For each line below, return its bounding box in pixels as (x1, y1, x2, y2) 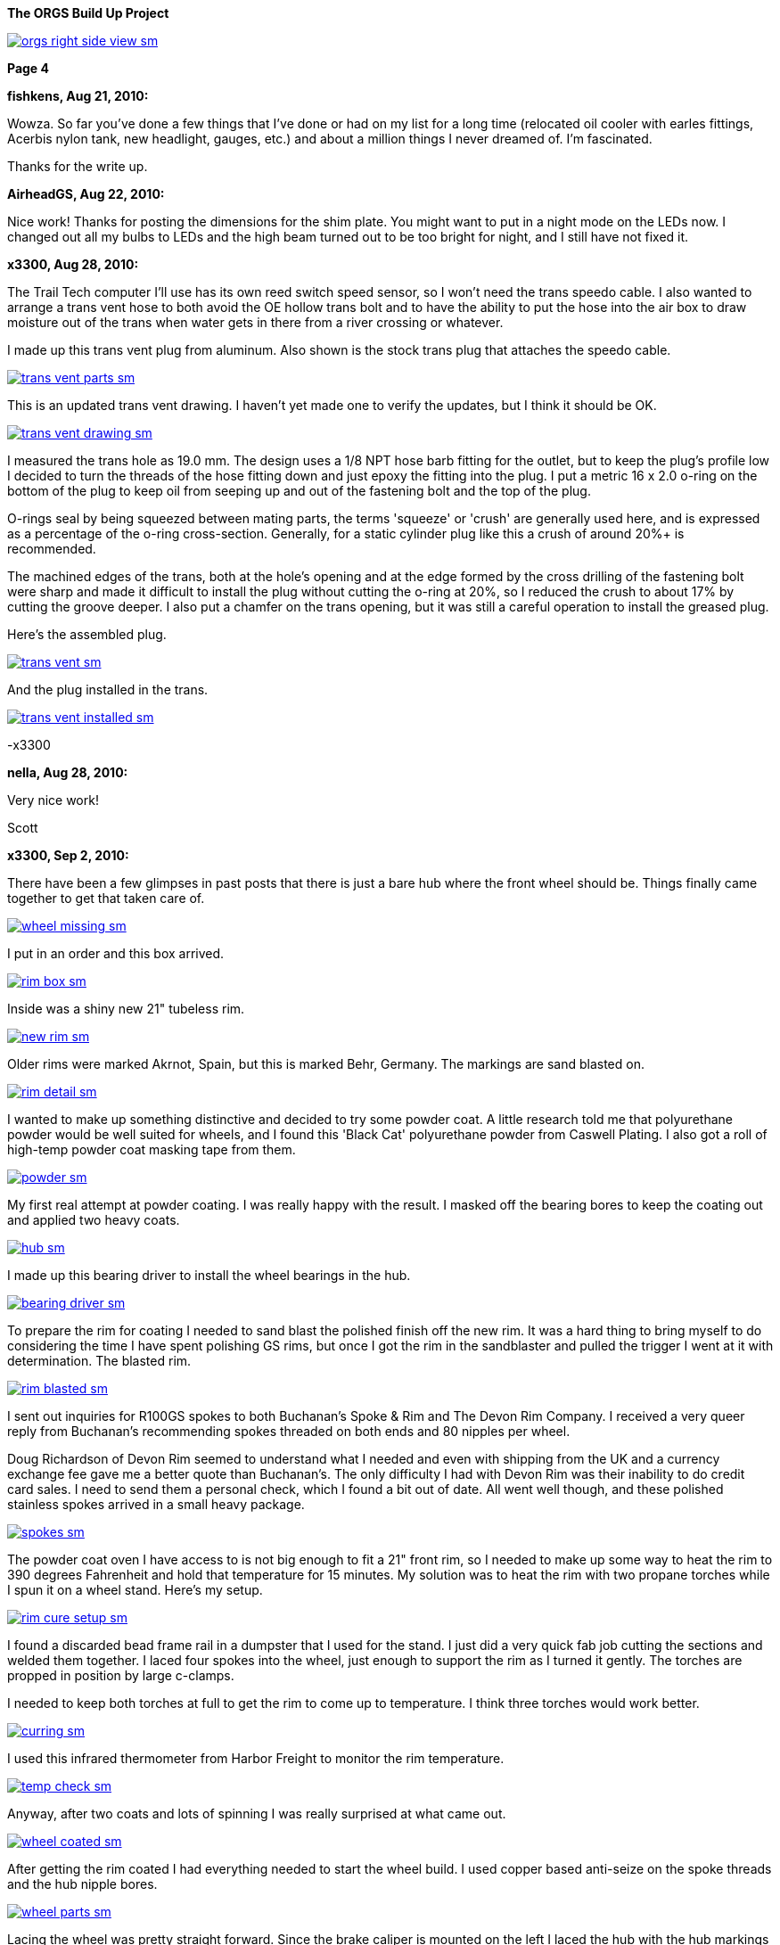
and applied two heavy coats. (7, 1212, 180, 1227)
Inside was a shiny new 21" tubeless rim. (7, 1001, 245, 1016)
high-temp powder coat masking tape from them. (7, 1142, 296, 1157)
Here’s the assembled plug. (7, 627, 167, 642)
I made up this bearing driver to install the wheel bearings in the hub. (7, 1268, 411, 1283)
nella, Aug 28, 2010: (7, 765, 128, 780)
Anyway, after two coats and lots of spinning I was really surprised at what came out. (7, 1806, 506, 1821)
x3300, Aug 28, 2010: (7, 257, 139, 272)
